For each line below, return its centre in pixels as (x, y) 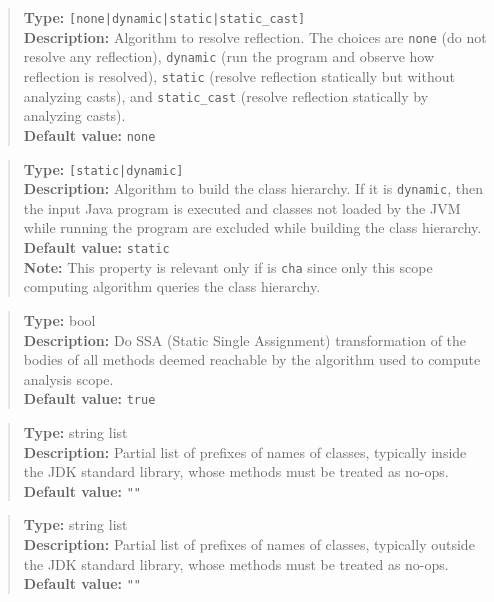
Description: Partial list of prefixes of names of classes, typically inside (245, 451)
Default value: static (96, 247)
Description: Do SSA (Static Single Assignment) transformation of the (245, 339)
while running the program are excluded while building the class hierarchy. (252, 227)
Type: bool (59, 319)
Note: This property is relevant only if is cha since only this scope (228, 266)
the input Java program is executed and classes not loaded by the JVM (242, 207)
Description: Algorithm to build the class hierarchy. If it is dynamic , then (253, 188)
